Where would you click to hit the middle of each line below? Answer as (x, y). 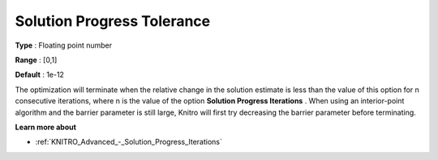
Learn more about (46, 127)
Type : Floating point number (64, 45)
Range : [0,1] (36, 60)
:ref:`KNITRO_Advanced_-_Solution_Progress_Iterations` (129, 142)
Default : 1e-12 (40, 75)
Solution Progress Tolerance (113, 21)
